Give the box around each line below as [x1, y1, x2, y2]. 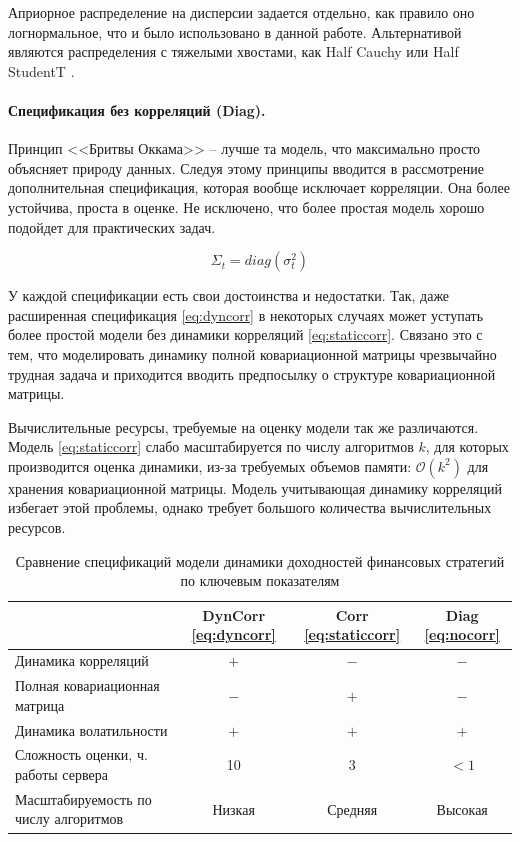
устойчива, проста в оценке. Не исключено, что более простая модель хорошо [8, 196, 485, 217]
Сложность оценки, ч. [15, 744, 148, 765]
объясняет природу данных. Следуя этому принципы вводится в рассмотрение [8, 157, 484, 178]
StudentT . [8, 60, 75, 81]
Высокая [436, 798, 488, 819]
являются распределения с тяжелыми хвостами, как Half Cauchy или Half [8, 41, 459, 62]
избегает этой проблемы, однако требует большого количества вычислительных [8, 497, 492, 518]
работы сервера [15, 764, 108, 785]
